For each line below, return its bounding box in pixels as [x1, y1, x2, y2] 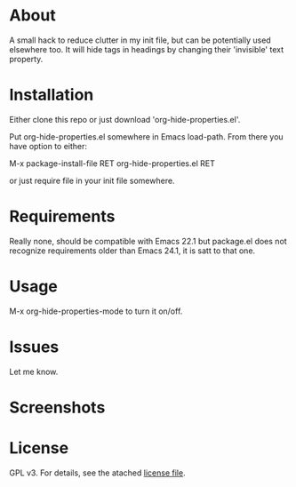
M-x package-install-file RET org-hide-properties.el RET [9, 157, 215, 169]
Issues [9, 337, 60, 356]
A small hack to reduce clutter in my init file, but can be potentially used [9, 35, 271, 45]
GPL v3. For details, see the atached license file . [9, 467, 186, 478]
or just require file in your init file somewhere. [9, 175, 175, 186]
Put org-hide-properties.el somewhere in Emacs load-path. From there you [9, 131, 284, 142]
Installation [9, 85, 94, 105]
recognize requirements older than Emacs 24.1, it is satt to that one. [9, 245, 256, 256]
